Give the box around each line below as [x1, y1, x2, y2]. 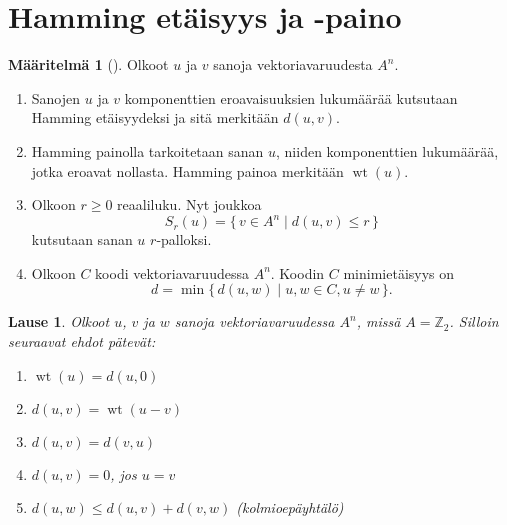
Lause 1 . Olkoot [8, 311, 110, 332]
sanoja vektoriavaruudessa [174, 311, 335, 332]
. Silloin [449, 311, 499, 332]
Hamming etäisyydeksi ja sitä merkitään [31, 107, 279, 128]
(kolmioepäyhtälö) [236, 497, 344, 518]
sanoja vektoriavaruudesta [213, 54, 373, 75]
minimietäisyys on [343, 262, 455, 283]
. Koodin [270, 262, 325, 283]
